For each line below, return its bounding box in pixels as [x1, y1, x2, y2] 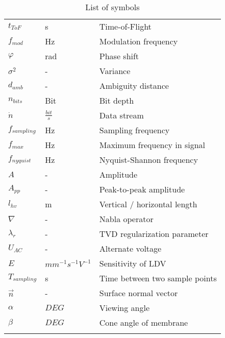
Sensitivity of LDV [99, 257, 166, 269]
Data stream [99, 109, 144, 121]
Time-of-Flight [99, 20, 152, 32]
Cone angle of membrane [99, 317, 188, 328]
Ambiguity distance [99, 80, 169, 91]
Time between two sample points [99, 272, 217, 284]
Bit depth [99, 94, 134, 106]
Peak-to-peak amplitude [99, 183, 185, 195]
